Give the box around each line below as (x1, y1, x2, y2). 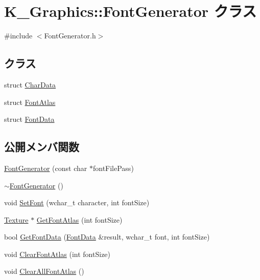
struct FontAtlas (4, 96, 56, 107)
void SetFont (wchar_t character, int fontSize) (4, 197, 150, 208)
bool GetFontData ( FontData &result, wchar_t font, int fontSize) (4, 231, 210, 242)
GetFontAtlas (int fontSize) (36, 214, 123, 225)
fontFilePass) (92, 162, 134, 173)
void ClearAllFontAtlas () (4, 266, 84, 276)
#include (4, 30, 33, 41)
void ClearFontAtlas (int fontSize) (4, 248, 111, 259)
